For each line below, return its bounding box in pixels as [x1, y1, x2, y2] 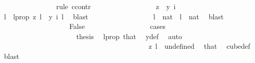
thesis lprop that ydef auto [76, 30, 182, 41]
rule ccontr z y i [56, 1, 176, 11]
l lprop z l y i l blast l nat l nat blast [4, 11, 224, 21]
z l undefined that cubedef [148, 41, 250, 51]
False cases [69, 21, 166, 31]
